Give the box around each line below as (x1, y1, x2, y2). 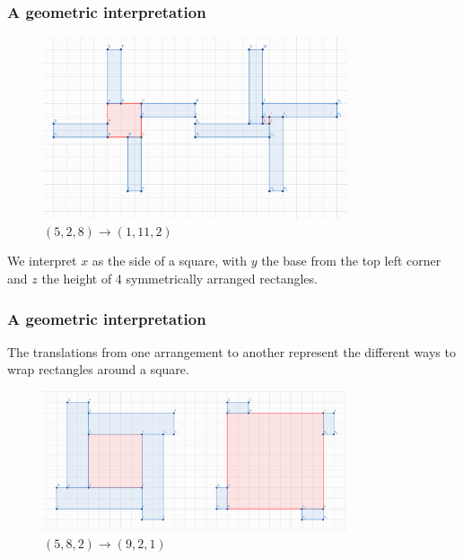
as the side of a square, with (92, 251, 247, 270)
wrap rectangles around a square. (7, 360, 189, 379)
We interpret (7, 251, 77, 270)
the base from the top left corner (261, 251, 441, 270)
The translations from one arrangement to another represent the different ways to (7, 342, 456, 361)
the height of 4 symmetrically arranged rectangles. (41, 269, 318, 288)
